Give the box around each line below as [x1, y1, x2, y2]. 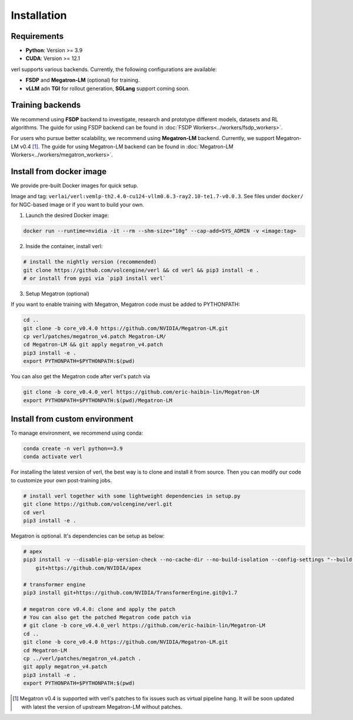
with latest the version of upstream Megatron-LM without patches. [21, 703, 182, 710]
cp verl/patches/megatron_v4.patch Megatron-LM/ [23, 333, 166, 340]
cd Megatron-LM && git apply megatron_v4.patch [23, 341, 163, 348]
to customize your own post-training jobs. [11, 476, 112, 484]
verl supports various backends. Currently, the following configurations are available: [11, 65, 217, 73]
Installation [11, 9, 67, 22]
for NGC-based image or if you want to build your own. [11, 201, 144, 208]
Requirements [11, 31, 64, 41]
